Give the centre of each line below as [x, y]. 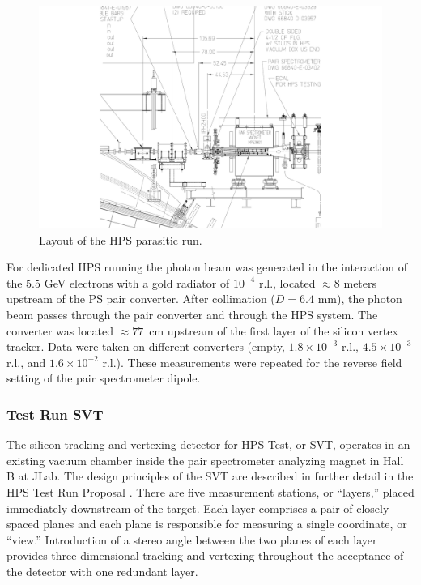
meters [360, 282]
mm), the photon [360, 299]
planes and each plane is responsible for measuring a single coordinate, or [225, 524]
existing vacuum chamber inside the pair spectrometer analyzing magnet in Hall [205, 460]
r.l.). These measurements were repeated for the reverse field [252, 362]
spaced [23, 524]
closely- [375, 508]
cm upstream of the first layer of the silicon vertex [274, 330]
